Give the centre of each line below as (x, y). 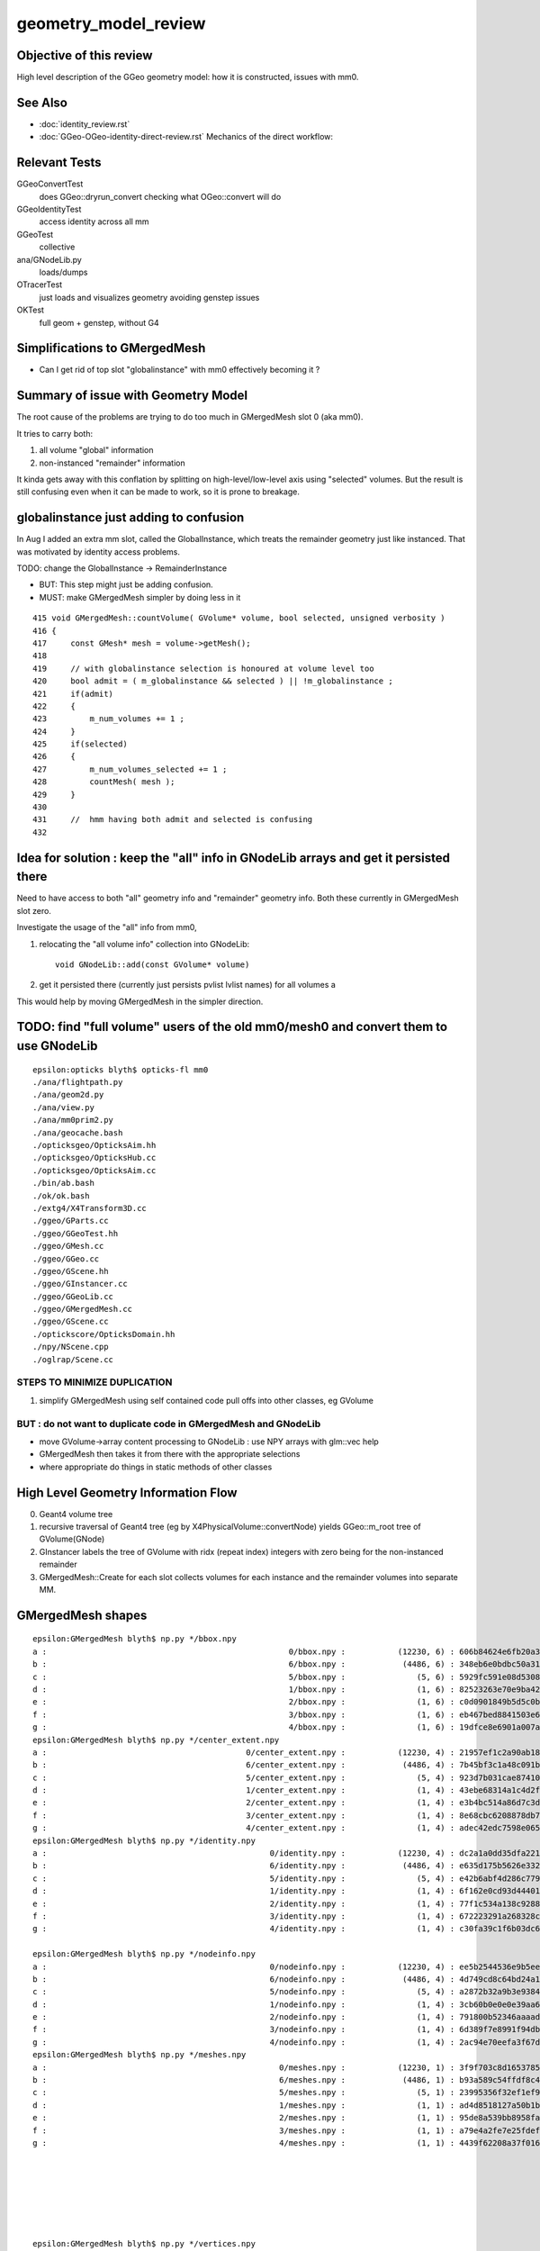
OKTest (31, 310)
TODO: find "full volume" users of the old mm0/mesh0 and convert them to (232, 1027)
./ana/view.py (63, 1107)
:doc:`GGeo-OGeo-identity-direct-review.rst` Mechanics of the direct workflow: (186, 137)
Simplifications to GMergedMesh (111, 348)
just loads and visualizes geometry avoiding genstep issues (149, 297)
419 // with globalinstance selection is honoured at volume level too (203, 668)
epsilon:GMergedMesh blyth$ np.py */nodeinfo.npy (144, 1954)
